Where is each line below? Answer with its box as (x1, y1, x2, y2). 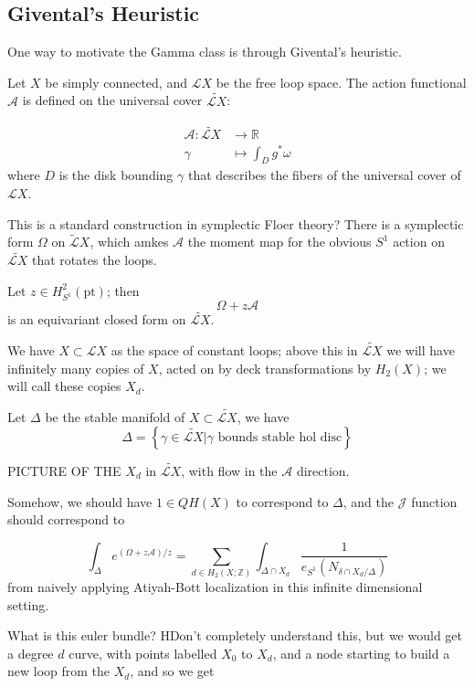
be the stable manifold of (45, 407, 185, 427)
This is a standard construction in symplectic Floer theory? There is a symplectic (7, 214, 464, 233)
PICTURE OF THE (7, 460, 121, 480)
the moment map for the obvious (187, 232, 372, 251)
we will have (386, 341, 455, 360)
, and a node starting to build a (272, 643, 450, 662)
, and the (342, 491, 395, 511)
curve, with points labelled (68, 643, 217, 662)
